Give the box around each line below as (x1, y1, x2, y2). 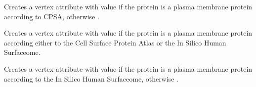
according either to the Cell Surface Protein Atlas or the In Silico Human (4, 37, 226, 47)
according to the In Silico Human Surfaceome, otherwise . (4, 73, 178, 84)
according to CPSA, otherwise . (4, 11, 99, 21)
